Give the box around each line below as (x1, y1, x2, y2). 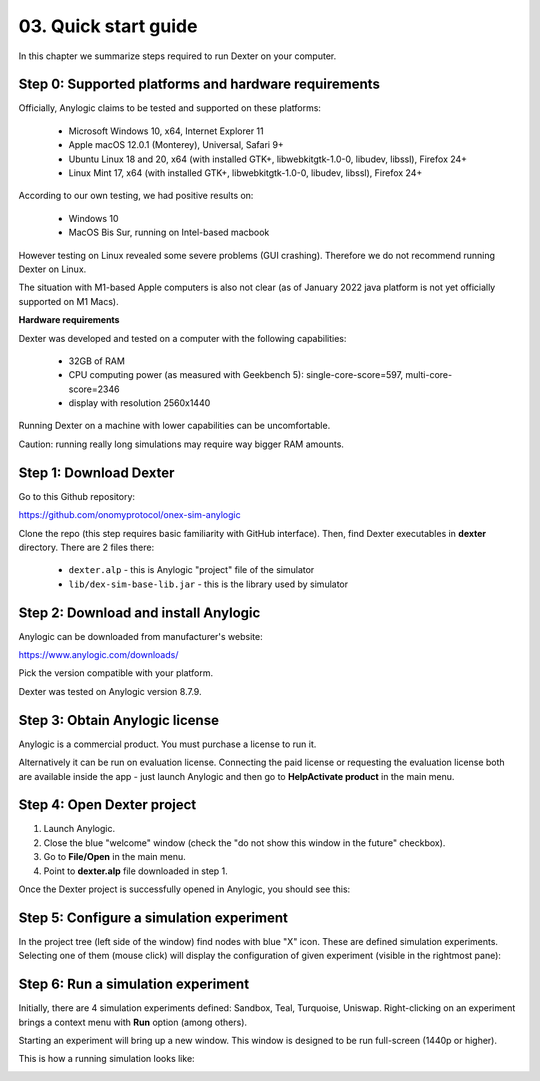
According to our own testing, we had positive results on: (18, 190, 254, 202)
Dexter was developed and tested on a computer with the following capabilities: (18, 332, 347, 344)
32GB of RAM (68, 355, 125, 367)
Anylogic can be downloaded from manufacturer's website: (18, 630, 264, 642)
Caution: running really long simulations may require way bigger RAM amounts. (18, 438, 345, 450)
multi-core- (405, 369, 453, 381)
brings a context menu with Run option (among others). (18, 1016, 248, 1028)
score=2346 (68, 383, 120, 395)
